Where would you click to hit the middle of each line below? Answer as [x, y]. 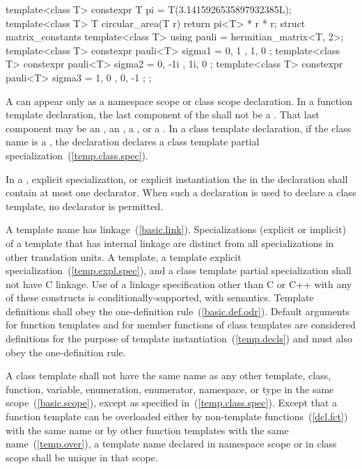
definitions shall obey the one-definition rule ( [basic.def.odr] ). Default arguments [178, 311]
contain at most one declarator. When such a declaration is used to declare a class [181, 192]
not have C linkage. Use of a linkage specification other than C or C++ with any [179, 284]
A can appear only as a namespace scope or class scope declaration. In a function [179, 101]
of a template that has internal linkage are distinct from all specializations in [170, 243]
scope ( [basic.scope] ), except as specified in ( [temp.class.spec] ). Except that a [172, 403]
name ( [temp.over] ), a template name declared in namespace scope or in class [171, 444]
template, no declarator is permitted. [85, 206]
